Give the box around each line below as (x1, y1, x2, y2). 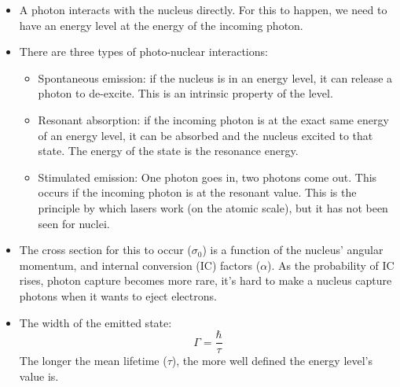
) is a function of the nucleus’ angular (202, 241, 383, 258)
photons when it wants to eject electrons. (19, 287, 217, 304)
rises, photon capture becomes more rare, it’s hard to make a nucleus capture (19, 272, 392, 289)
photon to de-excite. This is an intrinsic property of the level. (38, 85, 333, 101)
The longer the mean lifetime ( (19, 352, 167, 369)
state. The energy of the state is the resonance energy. (38, 142, 299, 159)
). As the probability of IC (267, 256, 394, 273)
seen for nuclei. (38, 215, 110, 231)
